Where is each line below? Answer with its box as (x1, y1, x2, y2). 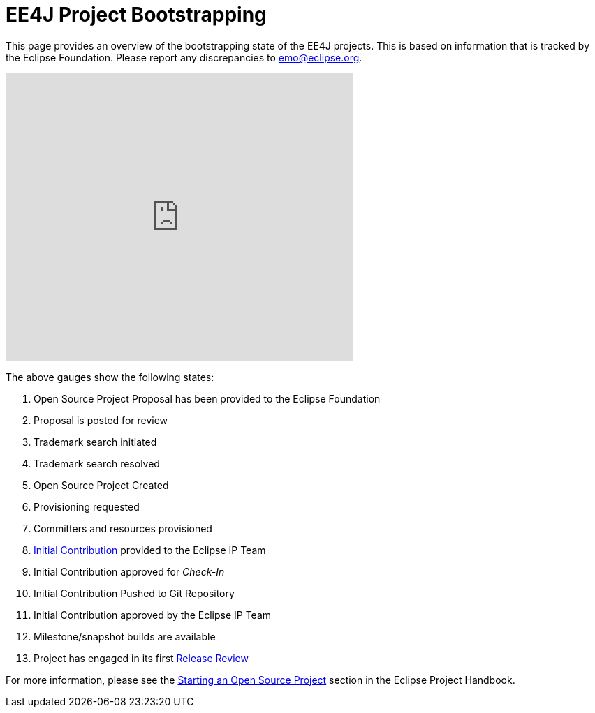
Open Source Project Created (34, 479, 169, 491)
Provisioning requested (34, 500, 140, 513)
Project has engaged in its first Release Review (34, 652, 249, 664)
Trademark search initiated (34, 435, 157, 448)
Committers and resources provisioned (34, 522, 212, 534)
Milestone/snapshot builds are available (34, 630, 216, 643)
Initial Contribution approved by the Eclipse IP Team (34, 608, 272, 621)
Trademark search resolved (34, 457, 160, 470)
